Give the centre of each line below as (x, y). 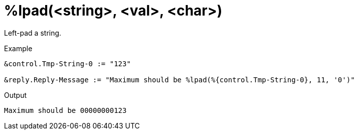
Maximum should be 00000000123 (65, 110)
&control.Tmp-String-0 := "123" (67, 63)
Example (18, 48)
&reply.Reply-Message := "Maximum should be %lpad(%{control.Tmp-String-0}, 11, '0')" (180, 80)
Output (15, 95)
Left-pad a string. (33, 33)
